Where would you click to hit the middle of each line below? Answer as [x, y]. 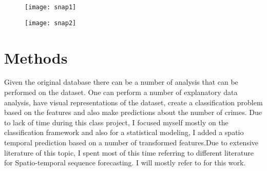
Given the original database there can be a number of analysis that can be [121, 82]
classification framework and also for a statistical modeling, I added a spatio [124, 132]
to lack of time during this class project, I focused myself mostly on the [116, 122]
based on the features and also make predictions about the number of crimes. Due [133, 112]
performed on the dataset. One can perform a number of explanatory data [121, 92]
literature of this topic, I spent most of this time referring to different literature [129, 152]
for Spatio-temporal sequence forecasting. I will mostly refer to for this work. [125, 163]
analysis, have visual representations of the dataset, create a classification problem [133, 102]
